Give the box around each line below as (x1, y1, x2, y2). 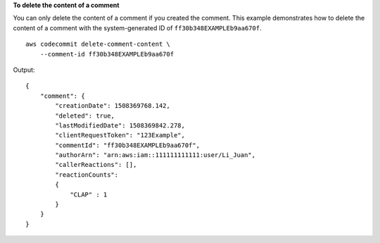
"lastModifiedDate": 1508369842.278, (55, 121, 186, 130)
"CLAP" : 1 (70, 190, 108, 199)
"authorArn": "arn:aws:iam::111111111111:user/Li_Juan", (55, 151, 256, 159)
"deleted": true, (55, 111, 115, 120)
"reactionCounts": (55, 170, 119, 179)
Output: (13, 66, 35, 74)
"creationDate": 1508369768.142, (55, 102, 170, 110)
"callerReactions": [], (55, 161, 137, 169)
